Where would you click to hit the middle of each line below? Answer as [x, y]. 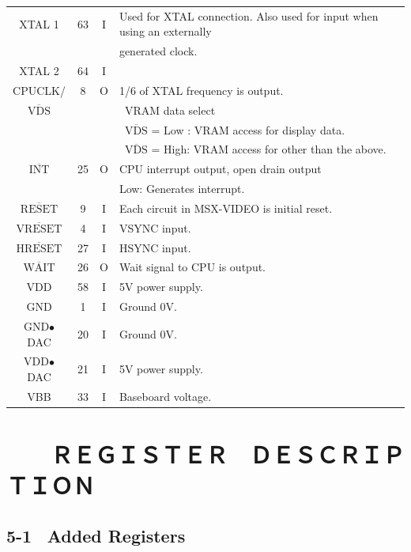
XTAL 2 [39, 71]
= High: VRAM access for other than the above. [269, 149]
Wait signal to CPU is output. [192, 267]
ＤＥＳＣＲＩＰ [328, 454]
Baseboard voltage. [165, 396]
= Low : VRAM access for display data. [248, 129]
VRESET [39, 229]
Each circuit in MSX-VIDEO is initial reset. [226, 208]
